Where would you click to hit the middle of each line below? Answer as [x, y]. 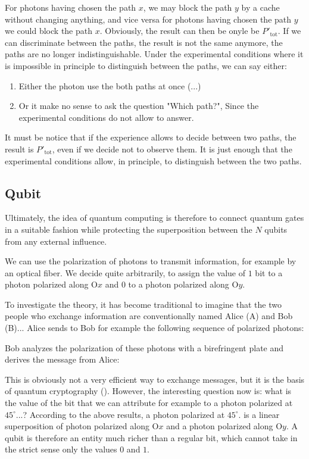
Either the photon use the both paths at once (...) [110, 85]
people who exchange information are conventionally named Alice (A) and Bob [149, 316]
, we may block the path [188, 7]
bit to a [269, 272]
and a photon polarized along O [224, 426]
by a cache [260, 7]
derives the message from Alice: [62, 359]
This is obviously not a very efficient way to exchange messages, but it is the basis [155, 379]
